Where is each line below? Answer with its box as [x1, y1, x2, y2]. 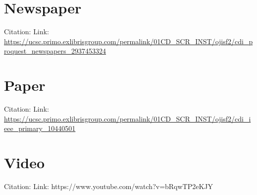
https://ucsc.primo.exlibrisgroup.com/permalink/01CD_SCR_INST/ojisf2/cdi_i [4, 113, 251, 124]
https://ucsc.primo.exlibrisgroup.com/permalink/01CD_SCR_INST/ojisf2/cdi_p [4, 36, 253, 46]
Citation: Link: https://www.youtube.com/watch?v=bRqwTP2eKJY [4, 181, 213, 191]
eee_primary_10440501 [4, 123, 76, 133]
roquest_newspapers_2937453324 [4, 46, 106, 56]
